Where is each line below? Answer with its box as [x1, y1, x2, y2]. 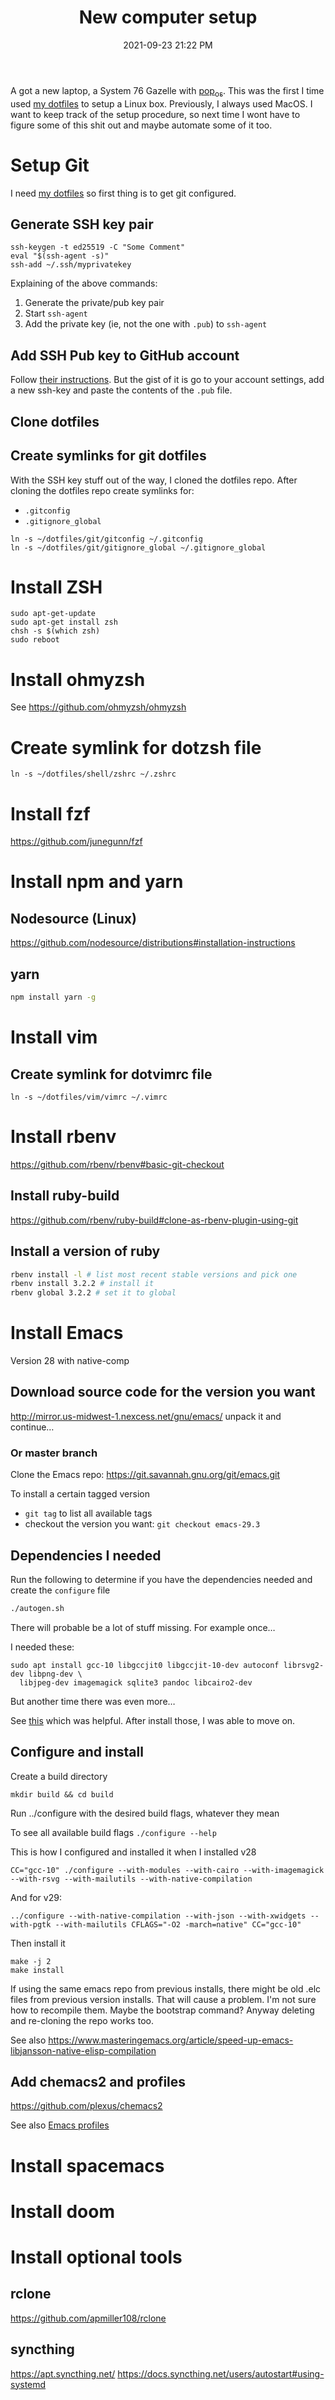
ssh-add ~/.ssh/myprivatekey [10, 260, 132, 270]
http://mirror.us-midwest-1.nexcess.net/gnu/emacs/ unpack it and [10, 1410, 282, 1422]
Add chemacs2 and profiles [10, 2074, 187, 2091]
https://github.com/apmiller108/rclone [10, 2312, 167, 2324]
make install [10, 1965, 65, 1975]
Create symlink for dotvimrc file [10, 1066, 213, 1083]
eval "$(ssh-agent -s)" [10, 251, 110, 261]
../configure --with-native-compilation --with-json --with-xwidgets [10, 1911, 307, 1921]
